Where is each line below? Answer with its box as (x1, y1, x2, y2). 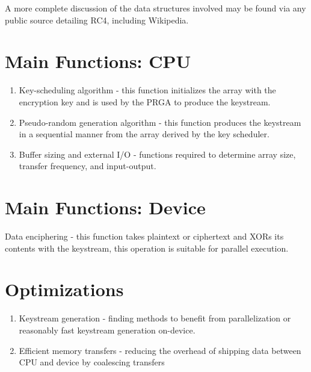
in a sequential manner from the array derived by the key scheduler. (19, 128, 269, 140)
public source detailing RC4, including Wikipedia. (5, 13, 189, 26)
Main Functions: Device (5, 195, 206, 220)
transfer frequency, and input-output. (19, 160, 156, 172)
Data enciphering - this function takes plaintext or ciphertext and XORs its (5, 230, 284, 242)
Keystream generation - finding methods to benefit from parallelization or (19, 312, 291, 324)
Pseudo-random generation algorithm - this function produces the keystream (19, 116, 301, 128)
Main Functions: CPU (5, 49, 191, 73)
